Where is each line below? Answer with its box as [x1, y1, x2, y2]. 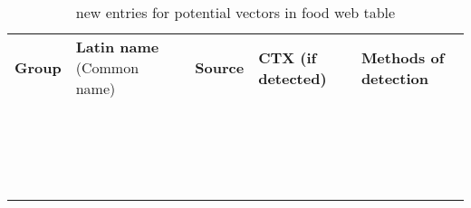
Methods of [360, 46, 445, 68]
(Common [75, 57, 139, 78]
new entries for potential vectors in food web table [75, 2, 396, 23]
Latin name [75, 36, 159, 57]
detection [360, 67, 428, 89]
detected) [258, 67, 327, 89]
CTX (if [258, 46, 317, 68]
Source [195, 57, 245, 78]
